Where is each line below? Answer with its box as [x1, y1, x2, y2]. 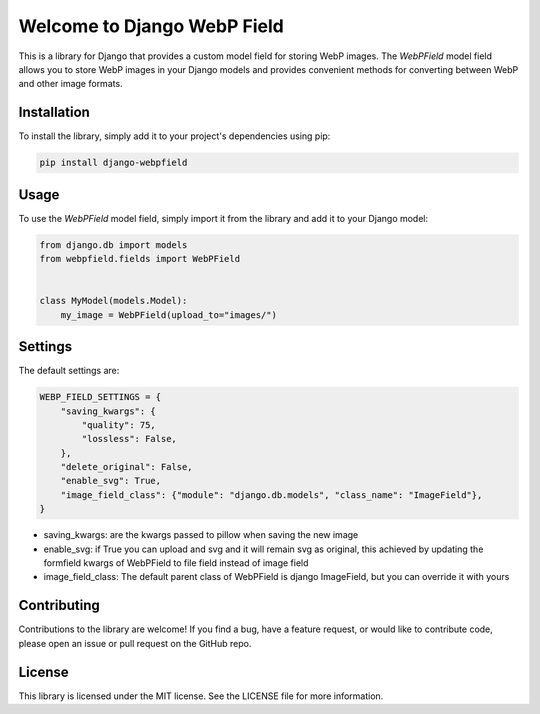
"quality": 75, [81, 419, 157, 430]
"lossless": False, [81, 433, 177, 445]
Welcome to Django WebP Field [18, 15, 284, 37]
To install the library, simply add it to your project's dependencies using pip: [18, 130, 331, 142]
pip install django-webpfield [39, 157, 188, 169]
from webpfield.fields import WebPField [39, 253, 240, 265]
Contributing [18, 597, 100, 614]
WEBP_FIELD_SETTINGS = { [39, 391, 162, 403]
